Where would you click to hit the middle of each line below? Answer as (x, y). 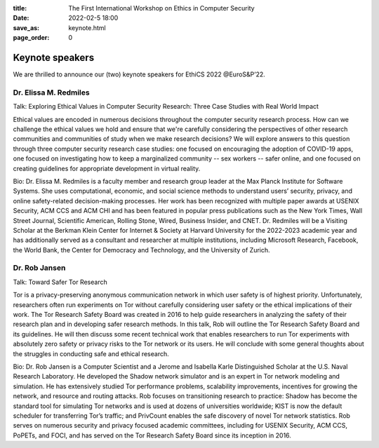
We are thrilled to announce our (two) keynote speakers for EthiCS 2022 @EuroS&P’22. (139, 74)
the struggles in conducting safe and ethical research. (91, 353)
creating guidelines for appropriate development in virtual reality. (107, 168)
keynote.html (87, 27)
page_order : (31, 38)
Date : (21, 18)
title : (20, 8)
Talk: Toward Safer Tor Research (60, 282)
